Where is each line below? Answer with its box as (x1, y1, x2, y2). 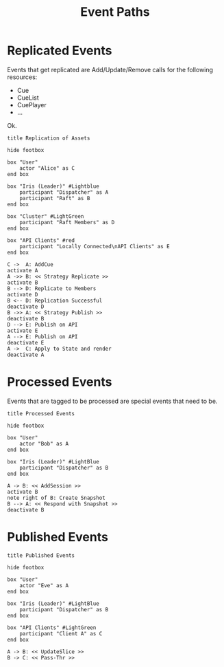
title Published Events (7, 551, 75, 559)
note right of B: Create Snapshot (7, 494, 106, 501)
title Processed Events (7, 410, 75, 417)
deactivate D (7, 303, 45, 310)
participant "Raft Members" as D (19, 219, 115, 226)
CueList (16, 94, 39, 102)
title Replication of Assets (7, 135, 90, 142)
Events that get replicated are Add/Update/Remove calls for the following (7, 65, 214, 74)
